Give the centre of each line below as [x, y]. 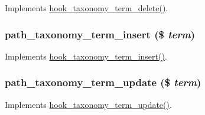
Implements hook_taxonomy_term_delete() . [87, 8]
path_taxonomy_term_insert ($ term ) [100, 34]
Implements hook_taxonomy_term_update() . [88, 104]
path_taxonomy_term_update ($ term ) [103, 82]
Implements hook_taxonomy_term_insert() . [86, 56]
